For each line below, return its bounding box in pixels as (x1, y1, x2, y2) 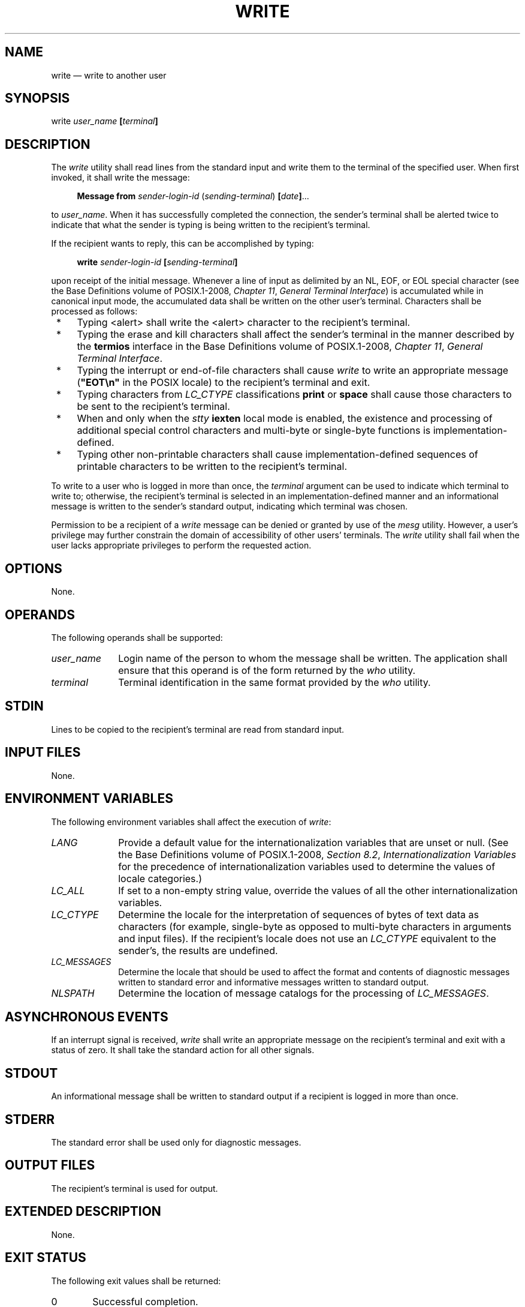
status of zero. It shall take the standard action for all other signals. (51, 1045, 315, 1056)
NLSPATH (51, 987, 95, 999)
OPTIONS (5, 560, 62, 576)
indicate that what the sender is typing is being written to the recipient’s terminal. (51, 220, 370, 230)
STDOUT (5, 1065, 58, 1081)
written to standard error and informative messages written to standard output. (118, 976, 429, 987)
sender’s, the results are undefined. (118, 944, 278, 957)
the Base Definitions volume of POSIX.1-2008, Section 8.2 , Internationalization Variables (118, 848, 517, 861)
